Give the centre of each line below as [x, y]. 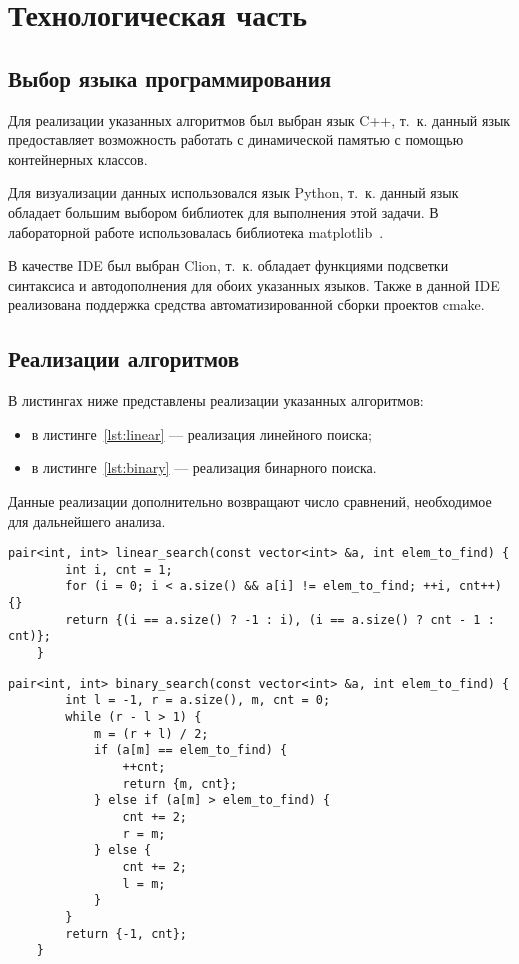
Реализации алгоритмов [124, 358]
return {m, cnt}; [180, 783]
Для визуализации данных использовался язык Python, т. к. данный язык [233, 192]
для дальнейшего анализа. [87, 520]
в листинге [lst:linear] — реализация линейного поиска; [201, 433]
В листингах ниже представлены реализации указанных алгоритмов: [216, 400]
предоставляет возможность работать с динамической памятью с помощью [236, 139]
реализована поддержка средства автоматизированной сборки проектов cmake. [246, 304]
